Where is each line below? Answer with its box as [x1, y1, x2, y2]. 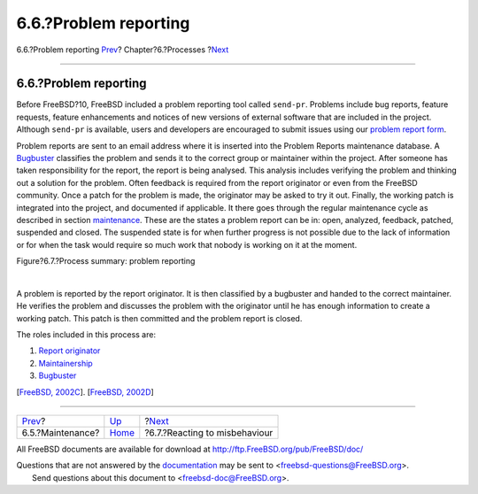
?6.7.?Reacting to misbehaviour [144, 427, 274, 439]
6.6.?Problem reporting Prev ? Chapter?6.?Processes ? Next [16, 44, 229, 55]
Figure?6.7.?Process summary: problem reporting [16, 256, 196, 266]
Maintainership [38, 358, 93, 368]
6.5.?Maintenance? [21, 427, 100, 439]
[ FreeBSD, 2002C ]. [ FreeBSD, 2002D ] [16, 386, 154, 398]
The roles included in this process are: [16, 329, 157, 340]
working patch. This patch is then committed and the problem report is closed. [16, 313, 303, 323]
